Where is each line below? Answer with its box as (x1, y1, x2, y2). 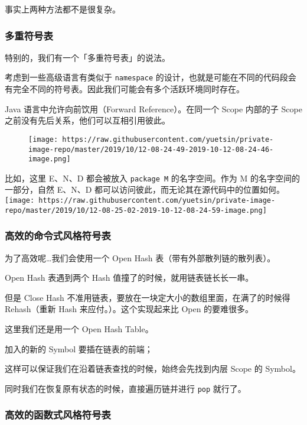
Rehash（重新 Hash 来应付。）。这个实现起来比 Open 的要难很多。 (5, 303, 254, 315)
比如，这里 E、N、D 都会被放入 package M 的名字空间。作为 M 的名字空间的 (5, 171, 300, 184)
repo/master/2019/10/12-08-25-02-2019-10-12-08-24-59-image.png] (5, 206, 267, 215)
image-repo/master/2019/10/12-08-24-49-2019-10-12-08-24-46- (28, 145, 274, 154)
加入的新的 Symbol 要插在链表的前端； (5, 342, 153, 355)
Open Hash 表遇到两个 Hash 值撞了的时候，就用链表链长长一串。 (5, 271, 254, 284)
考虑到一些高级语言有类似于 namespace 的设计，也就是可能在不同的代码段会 (5, 71, 296, 83)
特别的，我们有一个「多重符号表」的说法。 (5, 51, 170, 63)
